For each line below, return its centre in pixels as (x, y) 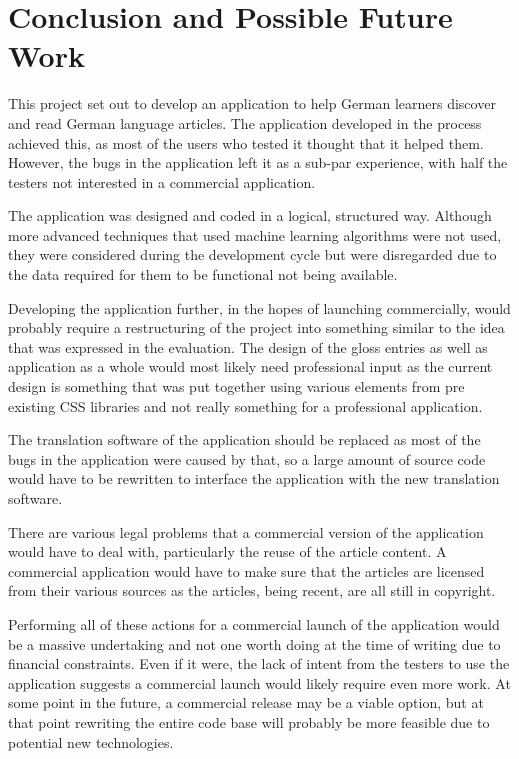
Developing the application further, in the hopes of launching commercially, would (259, 307)
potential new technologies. (91, 741)
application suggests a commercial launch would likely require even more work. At (259, 682)
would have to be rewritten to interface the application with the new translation (254, 478)
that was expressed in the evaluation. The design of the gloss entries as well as (248, 346)
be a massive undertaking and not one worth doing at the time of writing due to (254, 643)
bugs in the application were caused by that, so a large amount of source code (247, 458)
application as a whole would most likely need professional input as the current (250, 366)
